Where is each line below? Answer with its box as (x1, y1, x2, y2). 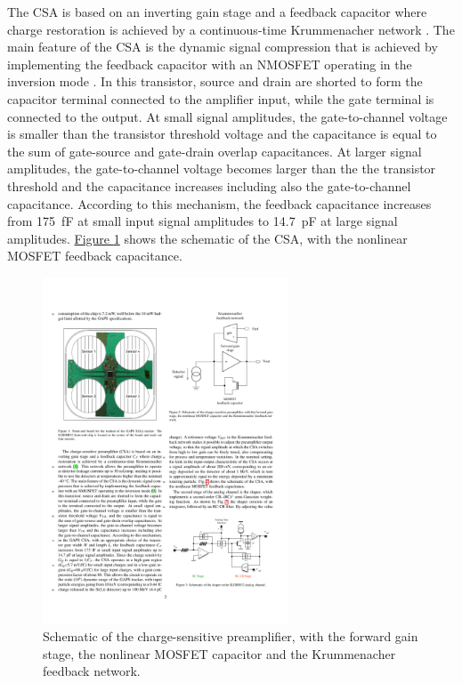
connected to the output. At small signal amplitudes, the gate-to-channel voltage (7, 107, 448, 125)
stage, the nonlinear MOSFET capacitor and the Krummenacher (43, 644, 396, 663)
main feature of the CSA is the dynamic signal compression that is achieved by (7, 37, 438, 56)
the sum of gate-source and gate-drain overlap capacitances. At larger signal (7, 141, 422, 160)
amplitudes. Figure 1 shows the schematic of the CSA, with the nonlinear (7, 229, 408, 247)
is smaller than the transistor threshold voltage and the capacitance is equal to (7, 125, 437, 143)
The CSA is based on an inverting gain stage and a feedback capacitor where (7, 3, 427, 20)
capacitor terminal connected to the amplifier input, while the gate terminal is (7, 89, 434, 108)
